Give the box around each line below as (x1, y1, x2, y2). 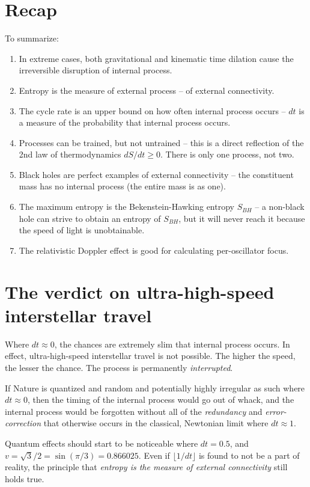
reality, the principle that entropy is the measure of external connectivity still (5, 461, 288, 473)
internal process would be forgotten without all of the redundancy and (5, 405, 263, 417)
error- (265, 405, 287, 417)
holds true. (5, 472, 44, 485)
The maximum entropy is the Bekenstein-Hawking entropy (19, 200, 234, 213)
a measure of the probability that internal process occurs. (19, 116, 231, 129)
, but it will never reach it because (178, 212, 305, 224)
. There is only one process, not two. (160, 148, 294, 161)
